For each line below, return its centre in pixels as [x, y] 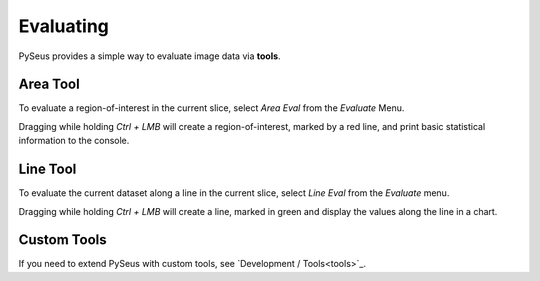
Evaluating [64, 26]
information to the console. [74, 141]
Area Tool [49, 84]
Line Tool [47, 169]
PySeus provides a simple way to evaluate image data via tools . [149, 56]
